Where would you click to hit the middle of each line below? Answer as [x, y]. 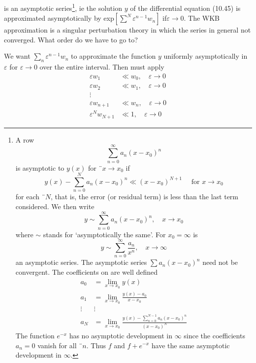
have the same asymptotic [191, 345]
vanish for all [57, 345]
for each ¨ [30, 197]
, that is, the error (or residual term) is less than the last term [144, 197]
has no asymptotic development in [121, 335]
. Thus [96, 345]
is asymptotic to [40, 167]
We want [17, 56]
